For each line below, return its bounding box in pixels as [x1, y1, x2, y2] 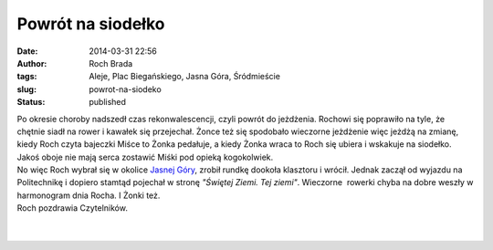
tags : [16, 71, 37, 82]
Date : [16, 46, 38, 57]
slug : [16, 83, 37, 95]
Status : [16, 97, 46, 108]
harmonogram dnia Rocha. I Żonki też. [16, 190, 161, 201]
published [89, 97, 127, 108]
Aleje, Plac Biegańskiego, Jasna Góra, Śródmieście [89, 71, 280, 82]
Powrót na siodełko [16, 14, 165, 34]
